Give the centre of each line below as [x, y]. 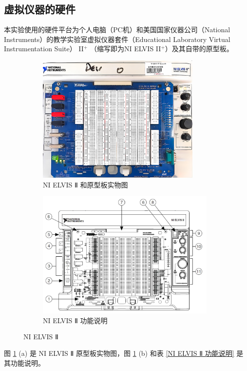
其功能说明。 [24, 362]
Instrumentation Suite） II [44, 49]
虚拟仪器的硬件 [40, 9]
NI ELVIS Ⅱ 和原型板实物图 [85, 184]
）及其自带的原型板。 [199, 49]
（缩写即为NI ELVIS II [125, 49]
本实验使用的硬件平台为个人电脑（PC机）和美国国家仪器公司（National [117, 30]
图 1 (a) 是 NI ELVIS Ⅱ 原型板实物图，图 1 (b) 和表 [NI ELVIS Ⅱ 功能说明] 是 [124, 353]
